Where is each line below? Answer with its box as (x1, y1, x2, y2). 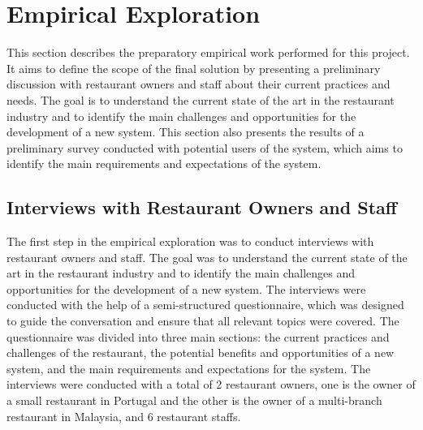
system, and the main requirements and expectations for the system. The (6, 359, 371, 376)
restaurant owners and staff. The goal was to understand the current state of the (6, 248, 408, 265)
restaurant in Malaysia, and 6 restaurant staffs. (6, 407, 241, 424)
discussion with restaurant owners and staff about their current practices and (6, 75, 391, 92)
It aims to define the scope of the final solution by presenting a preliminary (6, 59, 381, 76)
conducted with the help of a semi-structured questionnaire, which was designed (6, 296, 404, 313)
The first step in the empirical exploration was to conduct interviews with (6, 233, 374, 250)
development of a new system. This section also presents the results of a (6, 123, 365, 140)
